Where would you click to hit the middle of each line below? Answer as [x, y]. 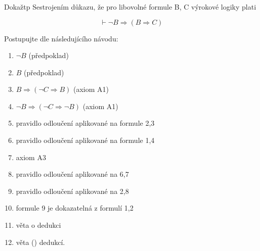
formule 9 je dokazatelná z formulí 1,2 [75, 208]
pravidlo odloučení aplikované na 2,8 [72, 191]
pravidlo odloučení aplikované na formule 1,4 [85, 140]
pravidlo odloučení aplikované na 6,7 [72, 174]
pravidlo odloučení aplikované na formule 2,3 [85, 123]
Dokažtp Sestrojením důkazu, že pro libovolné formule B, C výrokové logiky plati [130, 6]
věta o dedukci [38, 225]
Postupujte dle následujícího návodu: [61, 38]
